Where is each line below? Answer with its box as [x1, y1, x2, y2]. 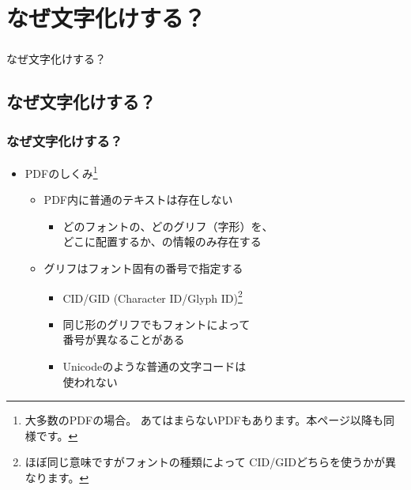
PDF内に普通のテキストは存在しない [43, 191, 233, 208]
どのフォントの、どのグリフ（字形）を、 [62, 217, 273, 234]
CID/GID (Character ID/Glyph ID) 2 [62, 287, 243, 306]
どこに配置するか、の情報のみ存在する [62, 233, 262, 250]
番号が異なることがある [62, 331, 185, 348]
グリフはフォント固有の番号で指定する [43, 259, 243, 276]
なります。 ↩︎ [25, 469, 89, 485]
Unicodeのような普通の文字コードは [62, 357, 247, 374]
